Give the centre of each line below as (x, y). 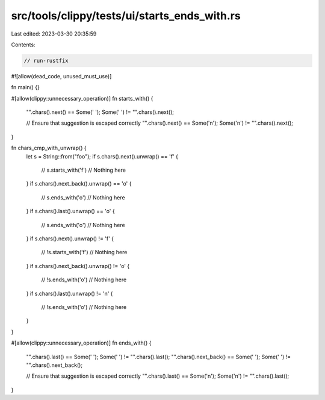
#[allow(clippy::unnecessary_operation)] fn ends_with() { (81, 343)
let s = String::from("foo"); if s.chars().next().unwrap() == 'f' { (102, 156)
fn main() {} (26, 87)
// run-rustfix (46, 61)
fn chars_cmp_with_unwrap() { (49, 148)
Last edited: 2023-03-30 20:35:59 (54, 34)
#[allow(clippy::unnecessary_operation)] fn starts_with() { (82, 98)
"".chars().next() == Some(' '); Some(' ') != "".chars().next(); (100, 112)
